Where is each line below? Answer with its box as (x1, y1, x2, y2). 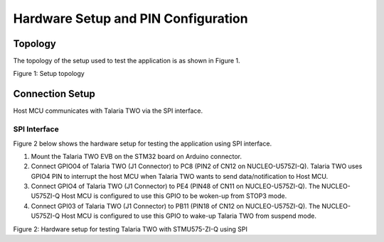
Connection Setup (13, 88, 95, 100)
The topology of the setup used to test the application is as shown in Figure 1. (13, 57, 241, 65)
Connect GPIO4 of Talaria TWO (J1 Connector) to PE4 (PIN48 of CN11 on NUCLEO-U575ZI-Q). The (31, 182, 320, 191)
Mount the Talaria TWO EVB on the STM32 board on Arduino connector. (31, 152, 242, 160)
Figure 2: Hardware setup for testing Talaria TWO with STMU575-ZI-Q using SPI (13, 224, 248, 233)
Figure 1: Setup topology (13, 70, 85, 78)
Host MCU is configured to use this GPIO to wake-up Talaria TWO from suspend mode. (61, 211, 316, 220)
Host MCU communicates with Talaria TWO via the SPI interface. (13, 106, 203, 115)
